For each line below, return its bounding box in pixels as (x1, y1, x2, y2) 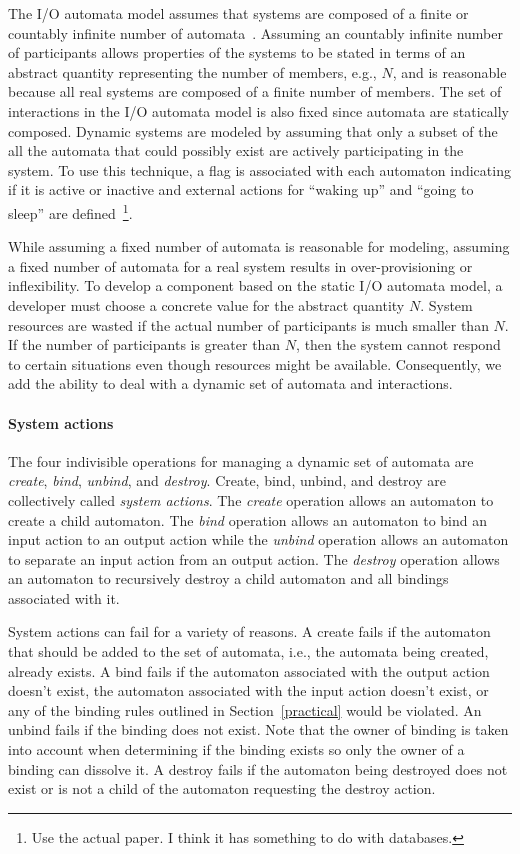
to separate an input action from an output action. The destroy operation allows (8, 548, 500, 569)
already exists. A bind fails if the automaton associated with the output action (8, 660, 490, 681)
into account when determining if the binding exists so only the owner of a (8, 739, 465, 760)
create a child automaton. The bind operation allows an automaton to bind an (8, 509, 487, 530)
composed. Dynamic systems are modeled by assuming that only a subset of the (8, 120, 498, 141)
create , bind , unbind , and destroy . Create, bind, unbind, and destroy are (8, 470, 446, 491)
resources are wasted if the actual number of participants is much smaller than (8, 314, 489, 335)
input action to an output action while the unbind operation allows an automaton (8, 529, 509, 550)
